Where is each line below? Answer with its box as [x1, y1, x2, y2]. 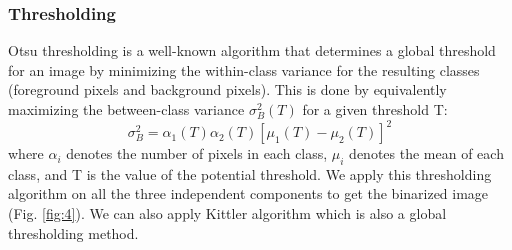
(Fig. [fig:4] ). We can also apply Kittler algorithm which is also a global [8, 203, 447, 224]
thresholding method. [8, 222, 139, 243]
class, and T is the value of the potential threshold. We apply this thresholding [8, 163, 492, 184]
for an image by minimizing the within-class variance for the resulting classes [8, 59, 480, 80]
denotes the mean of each [349, 143, 504, 164]
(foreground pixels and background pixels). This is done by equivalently [8, 79, 447, 100]
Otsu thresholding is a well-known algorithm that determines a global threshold [8, 40, 496, 61]
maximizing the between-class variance [8, 99, 245, 119]
